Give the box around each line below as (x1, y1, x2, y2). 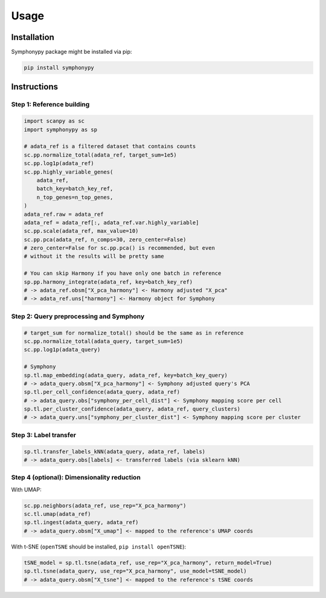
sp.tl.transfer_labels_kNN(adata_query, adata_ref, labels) (24, 448, 206, 455)
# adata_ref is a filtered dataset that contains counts (24, 143, 196, 150)
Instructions (11, 82, 59, 92)
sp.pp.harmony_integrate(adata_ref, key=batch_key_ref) (24, 278, 193, 285)
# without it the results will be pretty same (24, 253, 164, 260)
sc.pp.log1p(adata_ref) (24, 160, 95, 167)
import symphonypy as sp (24, 126, 98, 133)
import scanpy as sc (24, 118, 85, 125)
